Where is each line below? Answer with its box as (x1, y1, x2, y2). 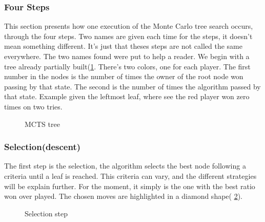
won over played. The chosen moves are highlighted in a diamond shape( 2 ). (4, 191, 243, 201)
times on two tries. (4, 101, 63, 112)
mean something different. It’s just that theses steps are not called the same (4, 41, 242, 51)
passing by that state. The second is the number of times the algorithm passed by (4, 81, 261, 91)
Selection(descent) (4, 140, 81, 153)
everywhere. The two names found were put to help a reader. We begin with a (4, 51, 250, 61)
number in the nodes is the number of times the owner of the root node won (4, 71, 243, 82)
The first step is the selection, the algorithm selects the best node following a (4, 160, 246, 171)
